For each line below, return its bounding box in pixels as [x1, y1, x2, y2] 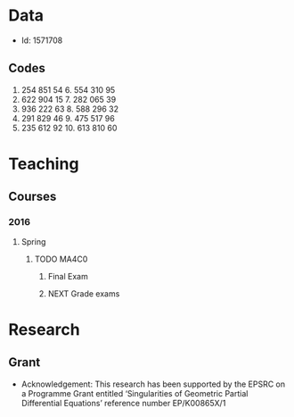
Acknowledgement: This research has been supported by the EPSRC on [20, 379, 286, 389]
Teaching [8, 154, 79, 174]
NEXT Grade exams [47, 288, 120, 299]
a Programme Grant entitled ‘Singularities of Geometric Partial [20, 388, 249, 398]
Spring [20, 236, 46, 246]
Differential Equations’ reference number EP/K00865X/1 [20, 397, 226, 408]
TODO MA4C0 [34, 254, 88, 264]
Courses [8, 189, 57, 204]
